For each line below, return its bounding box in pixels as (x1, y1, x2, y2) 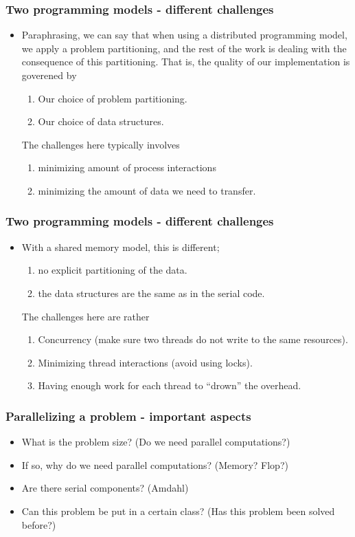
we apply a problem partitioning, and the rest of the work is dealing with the (21, 41, 347, 55)
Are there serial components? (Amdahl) (21, 481, 189, 495)
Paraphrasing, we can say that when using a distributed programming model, (21, 28, 347, 42)
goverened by (21, 68, 77, 82)
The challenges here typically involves (21, 137, 180, 151)
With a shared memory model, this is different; (21, 239, 220, 254)
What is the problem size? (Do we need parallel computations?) (21, 435, 290, 449)
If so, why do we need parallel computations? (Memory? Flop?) (21, 457, 288, 472)
